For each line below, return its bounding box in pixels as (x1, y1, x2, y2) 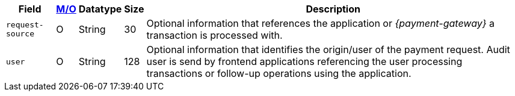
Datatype (78, 3, 122, 15)
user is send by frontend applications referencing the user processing (146, 55, 463, 67)
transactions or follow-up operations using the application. (146, 67, 412, 79)
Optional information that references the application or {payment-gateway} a (146, 17, 495, 29)
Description (306, 3, 360, 15)
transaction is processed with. (146, 29, 283, 41)
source (6, 29, 34, 38)
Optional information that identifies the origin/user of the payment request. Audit (146, 44, 510, 55)
